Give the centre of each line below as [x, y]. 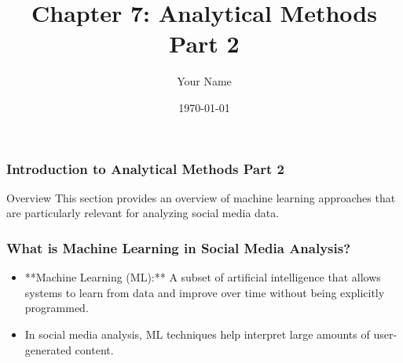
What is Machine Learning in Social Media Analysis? [179, 247]
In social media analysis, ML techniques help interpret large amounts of [197, 334]
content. [94, 349]
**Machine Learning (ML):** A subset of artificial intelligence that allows [203, 277]
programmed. [57, 308]
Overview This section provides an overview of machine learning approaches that [201, 197]
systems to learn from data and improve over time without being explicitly [205, 292]
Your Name [204, 81]
